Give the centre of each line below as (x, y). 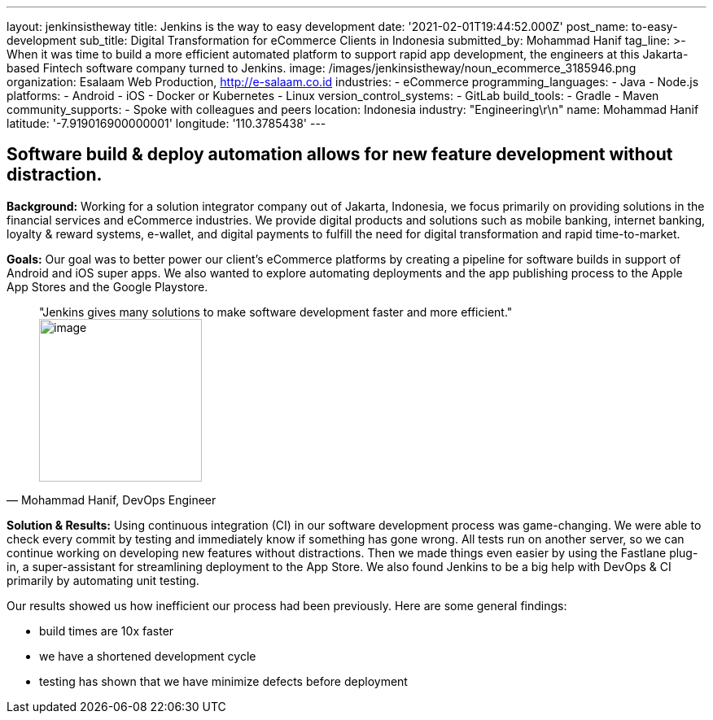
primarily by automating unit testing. (103, 580)
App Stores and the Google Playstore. (107, 286)
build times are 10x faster (107, 631)
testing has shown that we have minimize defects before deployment (223, 681)
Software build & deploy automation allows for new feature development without (340, 155)
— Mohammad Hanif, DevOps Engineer (112, 500)
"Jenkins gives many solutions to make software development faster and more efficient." (276, 312)
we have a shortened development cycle (148, 656)
